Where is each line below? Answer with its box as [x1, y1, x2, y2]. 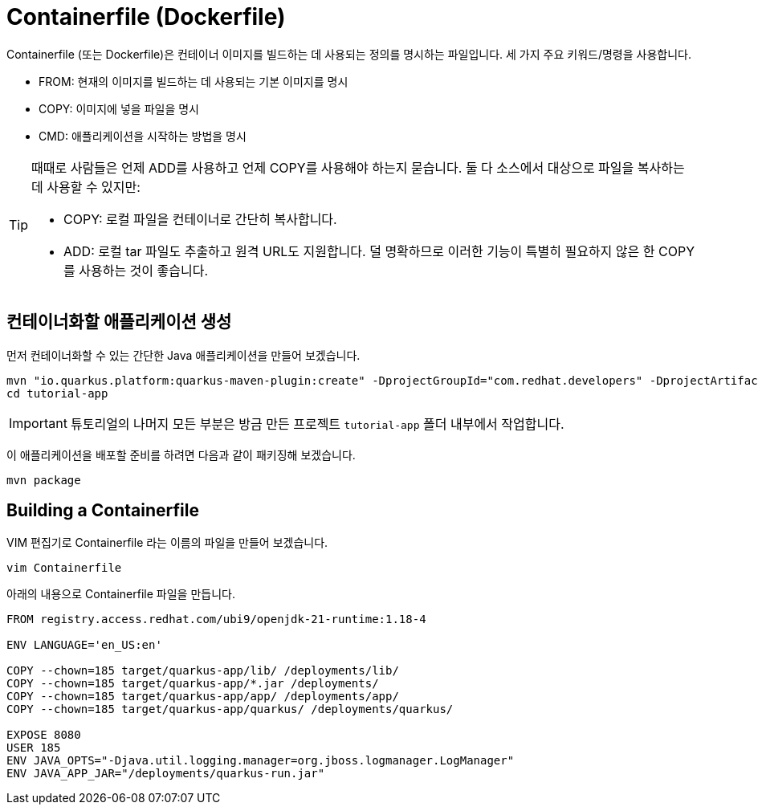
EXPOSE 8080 [6, 728, 81, 742]
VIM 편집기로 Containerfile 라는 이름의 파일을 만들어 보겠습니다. [6, 536, 328, 550]
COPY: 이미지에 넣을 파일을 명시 [39, 101, 199, 116]
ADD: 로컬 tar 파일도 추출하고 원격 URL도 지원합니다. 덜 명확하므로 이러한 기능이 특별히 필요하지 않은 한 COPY [63, 242, 695, 259]
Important [9, 414, 67, 431]
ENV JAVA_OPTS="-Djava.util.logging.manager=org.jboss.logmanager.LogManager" [6, 754, 515, 768]
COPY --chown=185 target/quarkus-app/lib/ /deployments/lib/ [6, 664, 399, 678]
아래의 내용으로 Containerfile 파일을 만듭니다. [6, 587, 235, 601]
